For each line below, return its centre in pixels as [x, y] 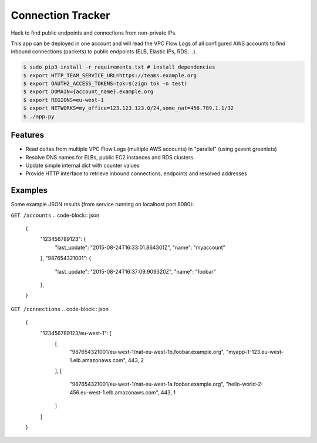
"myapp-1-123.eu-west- [255, 352]
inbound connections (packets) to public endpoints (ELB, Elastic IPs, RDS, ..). [104, 52]
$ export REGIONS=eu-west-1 [63, 100]
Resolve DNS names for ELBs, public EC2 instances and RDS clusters [109, 157]
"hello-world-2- [245, 384]
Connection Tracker [60, 15]
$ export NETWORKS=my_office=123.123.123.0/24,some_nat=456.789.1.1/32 [129, 108]
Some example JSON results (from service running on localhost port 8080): [102, 205]
